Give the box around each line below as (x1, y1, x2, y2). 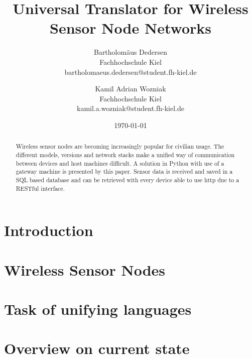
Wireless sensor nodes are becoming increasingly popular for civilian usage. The (16, 142, 224, 151)
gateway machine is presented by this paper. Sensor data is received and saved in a (16, 167, 233, 176)
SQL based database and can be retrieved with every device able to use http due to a (16, 175, 239, 184)
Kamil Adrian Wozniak (95, 83, 166, 94)
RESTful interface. (16, 184, 65, 192)
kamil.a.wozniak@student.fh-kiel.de (76, 103, 184, 113)
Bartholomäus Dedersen (93, 47, 168, 57)
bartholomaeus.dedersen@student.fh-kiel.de (64, 66, 197, 77)
